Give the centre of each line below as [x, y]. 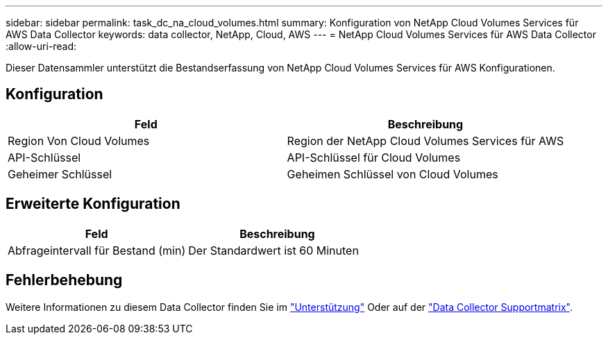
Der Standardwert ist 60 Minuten [273, 250]
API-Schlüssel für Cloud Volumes [374, 157]
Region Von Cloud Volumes [79, 141]
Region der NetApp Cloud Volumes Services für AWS [425, 141]
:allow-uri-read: [41, 46]
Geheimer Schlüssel [60, 174]
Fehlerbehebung [64, 280]
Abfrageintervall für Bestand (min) [97, 250]
